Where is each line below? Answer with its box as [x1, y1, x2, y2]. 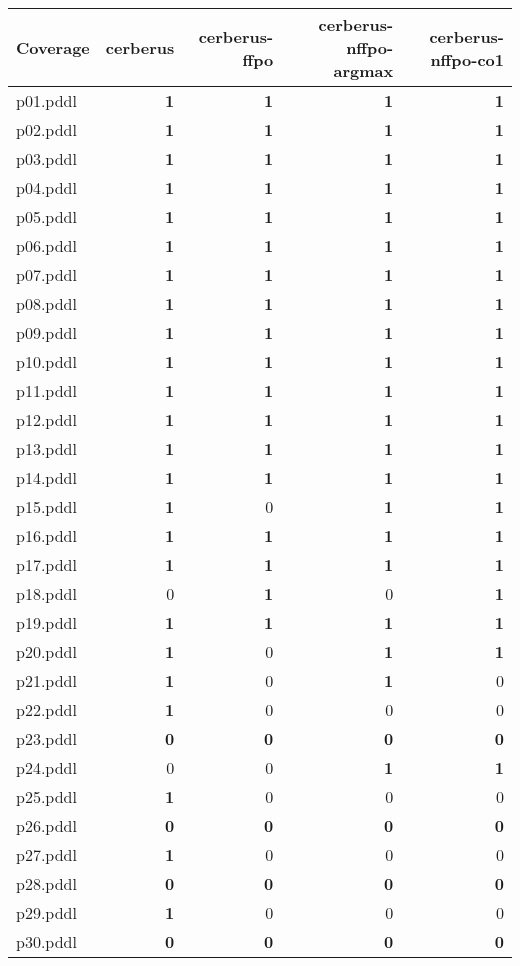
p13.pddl [16, 437, 77, 460]
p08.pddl [16, 292, 77, 315]
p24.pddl [16, 756, 77, 779]
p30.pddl [16, 930, 77, 953]
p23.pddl [16, 727, 77, 750]
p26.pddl [16, 814, 77, 837]
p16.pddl [16, 524, 77, 547]
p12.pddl [16, 408, 77, 431]
